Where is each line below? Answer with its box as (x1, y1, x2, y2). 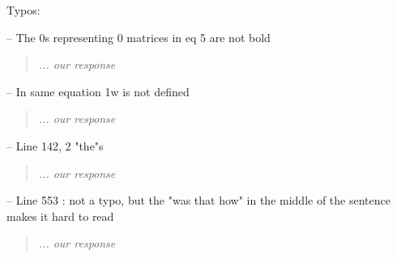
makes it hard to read (6, 207, 114, 224)
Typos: (6, 2, 41, 18)
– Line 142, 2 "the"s (6, 137, 104, 154)
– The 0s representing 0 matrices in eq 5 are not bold (6, 28, 271, 45)
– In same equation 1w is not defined (6, 82, 190, 99)
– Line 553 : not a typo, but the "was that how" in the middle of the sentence (6, 192, 391, 209)
